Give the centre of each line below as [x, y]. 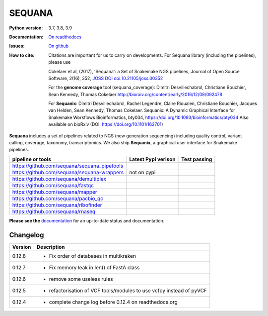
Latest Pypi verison [152, 159]
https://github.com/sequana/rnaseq [54, 211]
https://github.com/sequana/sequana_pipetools [68, 166]
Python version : [26, 28]
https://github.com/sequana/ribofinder [57, 205]
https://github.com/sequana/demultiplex [59, 179]
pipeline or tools [32, 159]
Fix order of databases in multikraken [93, 256]
